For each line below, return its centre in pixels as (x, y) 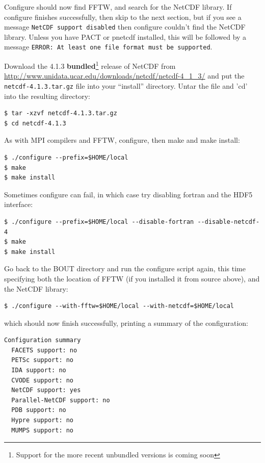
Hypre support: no (43, 420)
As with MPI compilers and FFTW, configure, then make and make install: (122, 140)
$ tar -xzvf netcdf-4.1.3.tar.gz (61, 113)
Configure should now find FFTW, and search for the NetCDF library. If (118, 7)
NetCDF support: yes (46, 390)
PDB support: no (39, 410)
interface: (19, 204)
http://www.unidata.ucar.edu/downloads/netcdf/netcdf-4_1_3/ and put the (124, 76)
